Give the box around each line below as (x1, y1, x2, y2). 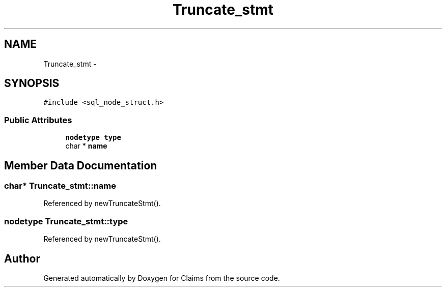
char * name (65, 141, 107, 151)
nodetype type (65, 133, 121, 142)
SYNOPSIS (4, 77, 60, 90)
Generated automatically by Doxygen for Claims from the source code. (43, 274, 280, 282)
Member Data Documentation (4, 159, 157, 172)
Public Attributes (4, 114, 72, 125)
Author (4, 252, 40, 265)
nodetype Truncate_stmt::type (4, 216, 128, 226)
